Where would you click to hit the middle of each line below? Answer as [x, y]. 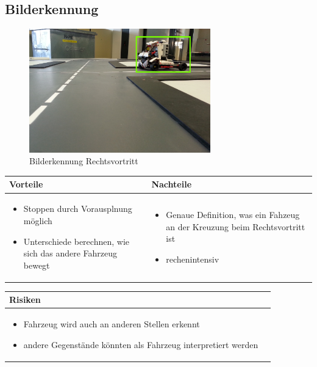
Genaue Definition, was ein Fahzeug [233, 215]
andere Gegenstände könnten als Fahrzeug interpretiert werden [141, 344]
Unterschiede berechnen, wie [76, 241]
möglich [38, 220]
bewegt [37, 265]
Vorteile [26, 184]
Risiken [25, 300]
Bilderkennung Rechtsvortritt [84, 161]
